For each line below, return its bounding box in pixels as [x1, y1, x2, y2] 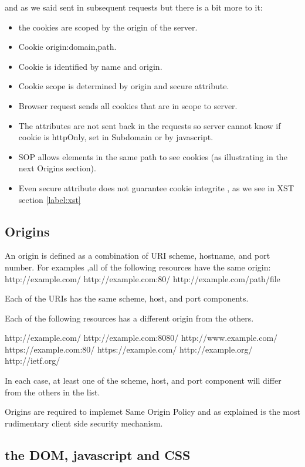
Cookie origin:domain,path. [18, 40, 117, 53]
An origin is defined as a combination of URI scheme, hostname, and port [5, 249, 270, 262]
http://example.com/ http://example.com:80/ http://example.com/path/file [5, 272, 280, 285]
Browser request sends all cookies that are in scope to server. [18, 99, 238, 111]
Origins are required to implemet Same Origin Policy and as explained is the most [5, 405, 300, 418]
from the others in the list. [5, 385, 100, 398]
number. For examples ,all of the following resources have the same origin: [5, 260, 271, 273]
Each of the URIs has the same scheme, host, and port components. [5, 292, 249, 304]
